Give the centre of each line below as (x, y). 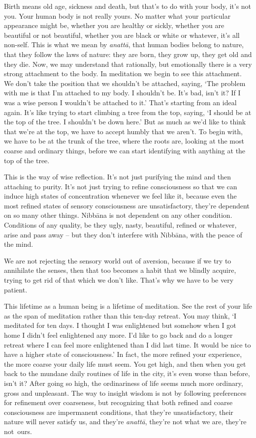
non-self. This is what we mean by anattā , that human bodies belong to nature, (124, 44)
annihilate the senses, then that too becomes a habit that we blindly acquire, (120, 270)
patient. (16, 289)
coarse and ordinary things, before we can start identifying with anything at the (125, 150)
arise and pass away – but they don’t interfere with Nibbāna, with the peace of (123, 234)
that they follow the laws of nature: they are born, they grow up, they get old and (128, 54)
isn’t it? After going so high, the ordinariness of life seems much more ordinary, (124, 383)
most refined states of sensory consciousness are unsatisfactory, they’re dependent (127, 205)
